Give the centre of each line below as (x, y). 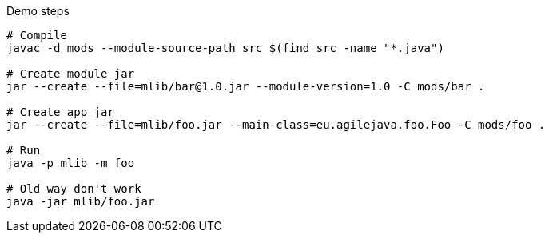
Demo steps (38, 11)
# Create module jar (71, 74)
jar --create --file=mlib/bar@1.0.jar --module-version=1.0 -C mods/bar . (246, 86)
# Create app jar (60, 112)
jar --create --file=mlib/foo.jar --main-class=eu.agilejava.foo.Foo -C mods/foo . (276, 125)
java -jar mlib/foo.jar (81, 201)
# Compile (37, 35)
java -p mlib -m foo (71, 163)
